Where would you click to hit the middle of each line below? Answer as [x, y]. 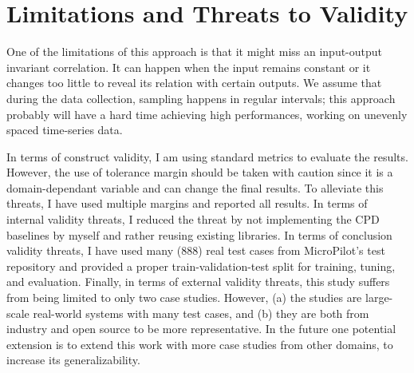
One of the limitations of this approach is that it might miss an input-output [195, 52]
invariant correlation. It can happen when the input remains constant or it [189, 67]
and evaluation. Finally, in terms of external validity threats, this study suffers [198, 282]
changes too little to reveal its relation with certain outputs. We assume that [194, 83]
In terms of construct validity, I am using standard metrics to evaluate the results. [207, 156]
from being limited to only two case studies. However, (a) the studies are [184, 298]
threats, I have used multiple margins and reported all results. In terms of [187, 203]
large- [379, 298]
